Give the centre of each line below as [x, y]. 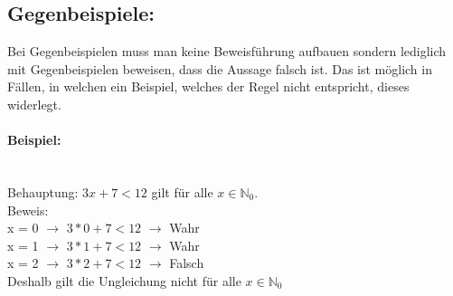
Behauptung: [43, 191]
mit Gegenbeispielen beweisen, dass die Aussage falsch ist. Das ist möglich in [220, 68]
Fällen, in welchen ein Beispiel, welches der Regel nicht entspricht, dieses [208, 86]
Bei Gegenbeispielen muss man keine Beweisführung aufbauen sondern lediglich [227, 51]
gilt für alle [182, 191]
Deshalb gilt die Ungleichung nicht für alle [124, 280]
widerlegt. [34, 104]
